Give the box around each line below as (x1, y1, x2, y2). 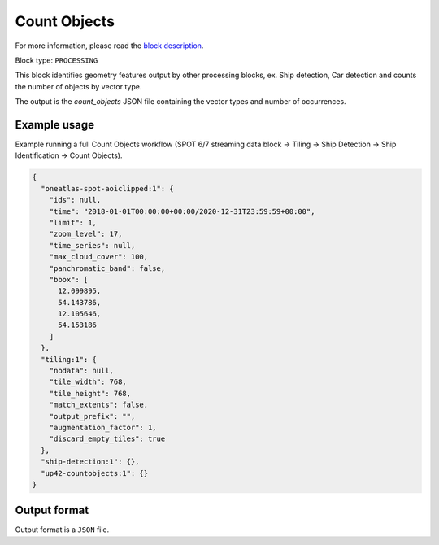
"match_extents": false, (49, 400, 149, 410)
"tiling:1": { (41, 355, 98, 364)
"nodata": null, (49, 366, 114, 376)
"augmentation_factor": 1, (49, 423, 158, 432)
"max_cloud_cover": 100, (49, 252, 149, 262)
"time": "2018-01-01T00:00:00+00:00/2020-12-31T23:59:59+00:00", (49, 207, 315, 216)
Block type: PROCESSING (15, 55, 98, 65)
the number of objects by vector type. (15, 81, 142, 91)
